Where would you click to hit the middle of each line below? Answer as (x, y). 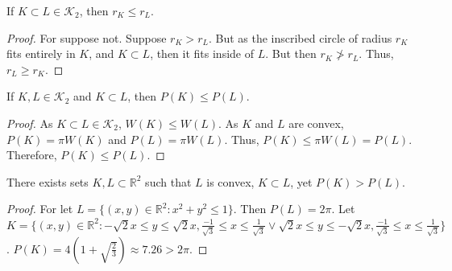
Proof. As (30, 123)
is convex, (230, 181)
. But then (291, 53)
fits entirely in (41, 53)
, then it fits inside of (202, 53)
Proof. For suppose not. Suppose (87, 37)
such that (168, 181)
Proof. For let (40, 209)
